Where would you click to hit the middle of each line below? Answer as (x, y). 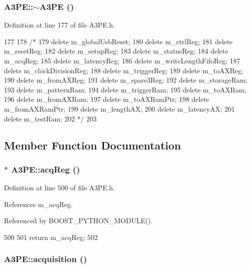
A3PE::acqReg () (46, 169)
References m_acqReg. (38, 204)
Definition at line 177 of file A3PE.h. (60, 25)
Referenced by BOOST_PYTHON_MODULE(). (78, 221)
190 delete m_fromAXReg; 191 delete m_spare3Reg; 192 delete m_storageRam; (126, 80)
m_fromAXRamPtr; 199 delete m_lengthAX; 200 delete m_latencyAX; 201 (120, 108)
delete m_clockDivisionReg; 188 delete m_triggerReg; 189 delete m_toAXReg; (124, 70)
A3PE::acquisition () (46, 259)
